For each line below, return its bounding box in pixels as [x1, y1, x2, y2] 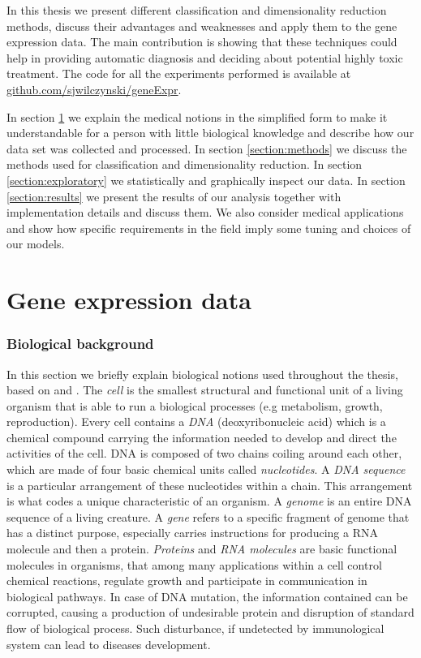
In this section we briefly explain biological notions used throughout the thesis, [6, 365, 398, 382]
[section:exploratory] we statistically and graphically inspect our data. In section [6, 171, 406, 188]
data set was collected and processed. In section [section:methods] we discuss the [6, 140, 407, 157]
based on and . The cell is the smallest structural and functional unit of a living [6, 381, 403, 398]
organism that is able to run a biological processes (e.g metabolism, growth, [6, 397, 383, 414]
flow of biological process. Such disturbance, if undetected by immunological [6, 620, 384, 636]
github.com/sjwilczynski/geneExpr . [6, 80, 182, 97]
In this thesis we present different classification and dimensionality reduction [6, 2, 387, 18]
